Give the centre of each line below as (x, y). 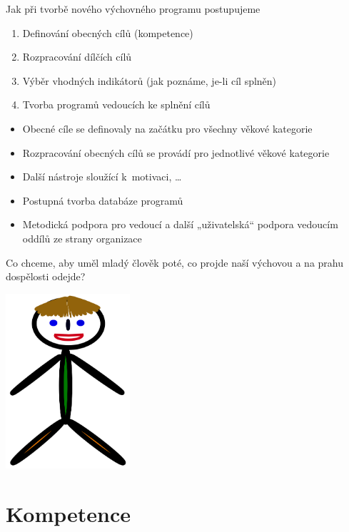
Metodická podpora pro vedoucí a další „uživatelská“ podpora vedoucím (180, 224)
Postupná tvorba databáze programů (103, 200)
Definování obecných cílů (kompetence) (108, 32)
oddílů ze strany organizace (82, 238)
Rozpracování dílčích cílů (77, 57)
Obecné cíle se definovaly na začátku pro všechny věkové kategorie (167, 128)
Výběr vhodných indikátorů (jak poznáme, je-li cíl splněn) (150, 80)
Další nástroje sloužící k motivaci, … (102, 177)
